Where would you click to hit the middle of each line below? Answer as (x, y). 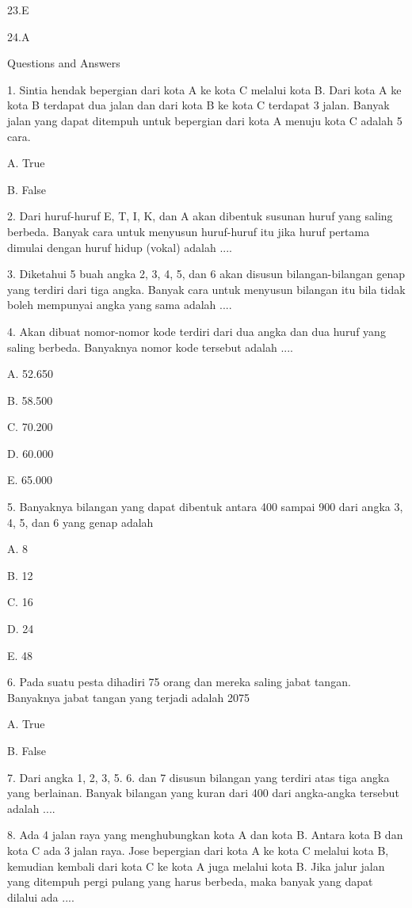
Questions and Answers (64, 63)
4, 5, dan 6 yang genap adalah (80, 522)
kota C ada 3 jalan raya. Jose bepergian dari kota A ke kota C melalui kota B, (198, 850)
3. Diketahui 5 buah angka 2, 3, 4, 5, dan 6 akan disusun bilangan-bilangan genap (206, 274)
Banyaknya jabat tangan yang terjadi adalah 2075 (128, 697)
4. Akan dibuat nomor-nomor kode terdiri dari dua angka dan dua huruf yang (196, 331)
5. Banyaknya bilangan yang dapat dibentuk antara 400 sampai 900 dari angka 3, (205, 507)
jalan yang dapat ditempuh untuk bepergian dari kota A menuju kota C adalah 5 (205, 120)
